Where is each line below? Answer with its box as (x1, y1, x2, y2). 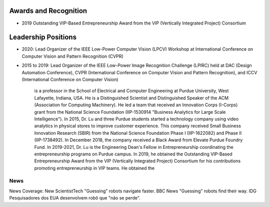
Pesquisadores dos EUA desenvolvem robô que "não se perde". (9, 195, 141, 201)
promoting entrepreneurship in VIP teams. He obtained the (34, 165, 155, 171)
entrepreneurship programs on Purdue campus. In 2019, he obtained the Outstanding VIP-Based (34, 151, 232, 157)
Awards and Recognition (9, 7, 87, 15)
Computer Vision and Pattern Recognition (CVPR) (21, 53, 123, 59)
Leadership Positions (9, 33, 77, 42)
